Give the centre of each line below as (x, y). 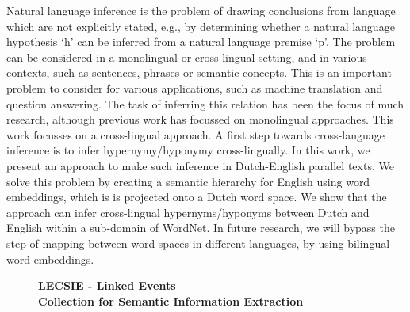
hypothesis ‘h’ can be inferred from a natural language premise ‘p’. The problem (201, 42)
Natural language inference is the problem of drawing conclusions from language (201, 10)
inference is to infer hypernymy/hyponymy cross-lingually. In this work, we (188, 150)
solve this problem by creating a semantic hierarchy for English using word (188, 181)
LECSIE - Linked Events (107, 285)
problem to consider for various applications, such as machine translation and (195, 88)
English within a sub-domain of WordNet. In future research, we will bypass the (201, 228)
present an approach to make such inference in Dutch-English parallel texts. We (200, 165)
